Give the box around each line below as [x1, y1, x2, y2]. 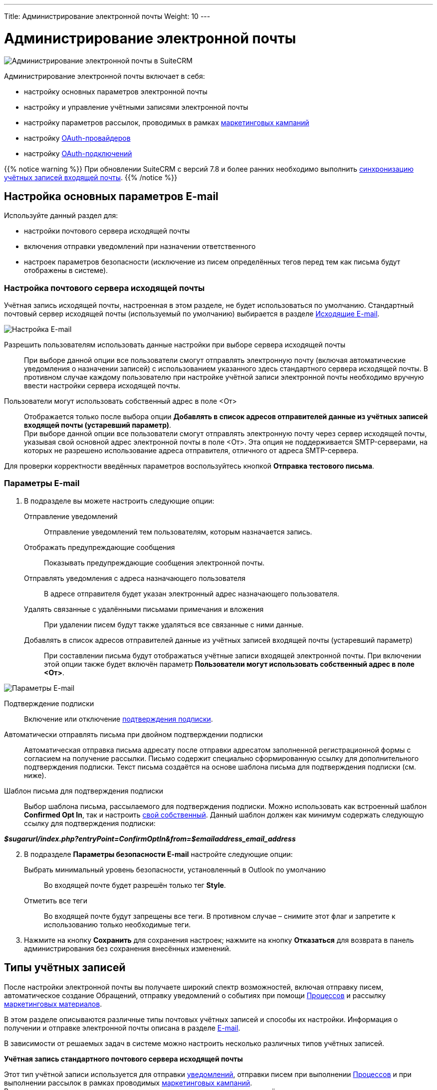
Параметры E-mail [4, 478, 80, 489]
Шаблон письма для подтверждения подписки [4, 786, 164, 795]
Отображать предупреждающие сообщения [24, 543, 175, 551]
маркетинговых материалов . [4, 999, 102, 1008]
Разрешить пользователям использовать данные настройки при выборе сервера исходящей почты [4, 340, 346, 349]
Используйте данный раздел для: [4, 211, 118, 220]
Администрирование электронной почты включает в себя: [4, 71, 205, 80]
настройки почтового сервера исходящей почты [24, 227, 190, 236]
